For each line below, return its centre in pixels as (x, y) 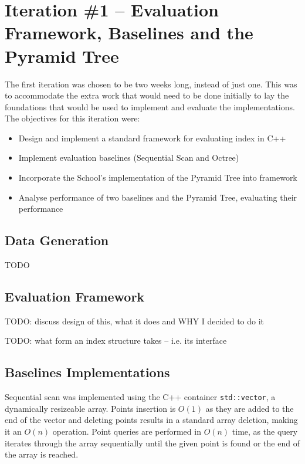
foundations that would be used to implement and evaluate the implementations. (150, 106)
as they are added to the (250, 408)
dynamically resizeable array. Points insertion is (90, 408)
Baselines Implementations (87, 372)
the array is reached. (42, 454)
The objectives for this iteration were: (72, 118)
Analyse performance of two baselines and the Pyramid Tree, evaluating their (158, 197)
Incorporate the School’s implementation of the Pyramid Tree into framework (158, 177)
